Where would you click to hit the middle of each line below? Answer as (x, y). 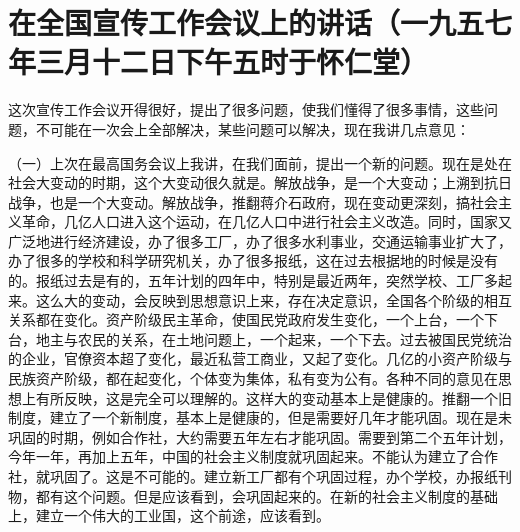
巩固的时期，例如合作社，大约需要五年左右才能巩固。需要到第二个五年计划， (260, 436)
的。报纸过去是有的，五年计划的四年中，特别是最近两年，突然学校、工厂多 (253, 280)
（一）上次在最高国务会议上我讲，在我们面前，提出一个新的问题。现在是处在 (260, 162)
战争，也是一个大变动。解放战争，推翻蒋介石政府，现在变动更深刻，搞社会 (253, 201)
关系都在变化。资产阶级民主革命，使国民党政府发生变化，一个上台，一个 (246, 319)
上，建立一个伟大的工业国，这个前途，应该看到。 (169, 515)
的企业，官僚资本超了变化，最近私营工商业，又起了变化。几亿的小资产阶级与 (260, 358)
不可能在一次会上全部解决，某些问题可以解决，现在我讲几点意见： (252, 128)
